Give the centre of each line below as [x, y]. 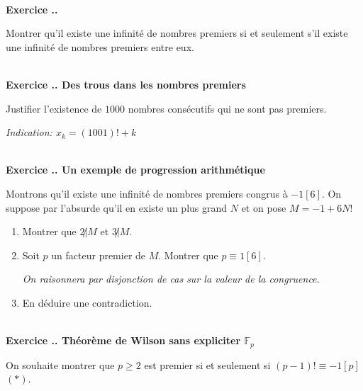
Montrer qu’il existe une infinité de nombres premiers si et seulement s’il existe [177, 33]
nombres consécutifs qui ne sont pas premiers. [227, 108]
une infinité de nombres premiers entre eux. [100, 46]
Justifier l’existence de [54, 108]
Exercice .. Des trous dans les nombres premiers [126, 84]
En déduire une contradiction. [87, 302]
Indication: [29, 132]
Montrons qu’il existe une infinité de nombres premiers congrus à [147, 193]
